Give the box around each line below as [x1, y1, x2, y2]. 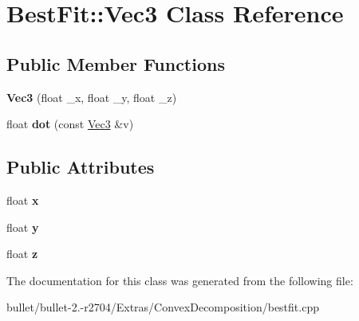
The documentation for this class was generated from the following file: [6, 272, 353, 288]
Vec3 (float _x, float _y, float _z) [6, 88, 177, 105]
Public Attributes [6, 155, 155, 179]
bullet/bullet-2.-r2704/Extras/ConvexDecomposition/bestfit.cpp [6, 299, 319, 315]
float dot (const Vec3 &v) [6, 115, 134, 132]
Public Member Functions [6, 51, 225, 76]
